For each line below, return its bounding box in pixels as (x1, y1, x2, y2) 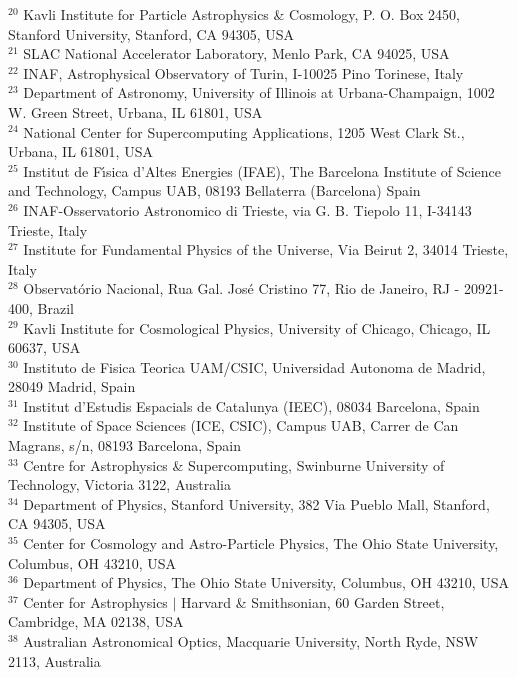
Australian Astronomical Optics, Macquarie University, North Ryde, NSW (23, 631, 479, 651)
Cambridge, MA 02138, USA (8, 611, 184, 632)
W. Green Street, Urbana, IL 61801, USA (8, 101, 263, 122)
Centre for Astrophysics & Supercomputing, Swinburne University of (23, 454, 445, 475)
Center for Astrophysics (23, 591, 168, 612)
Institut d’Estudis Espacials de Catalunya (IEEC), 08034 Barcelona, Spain (23, 395, 480, 416)
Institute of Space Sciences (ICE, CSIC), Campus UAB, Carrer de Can (23, 415, 459, 436)
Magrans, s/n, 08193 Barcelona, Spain (8, 435, 242, 456)
